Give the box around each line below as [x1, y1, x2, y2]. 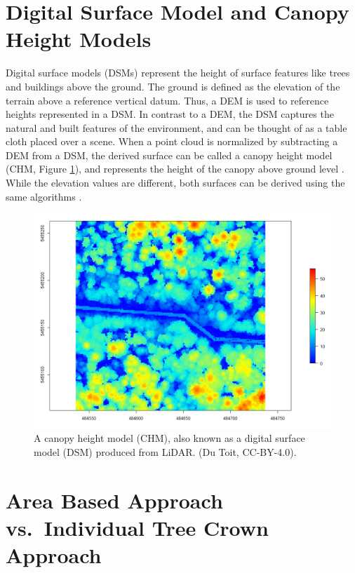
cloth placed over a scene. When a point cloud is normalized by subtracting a [6, 134, 338, 149]
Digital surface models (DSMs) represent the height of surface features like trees [6, 65, 350, 80]
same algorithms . [6, 189, 82, 203]
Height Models [6, 25, 152, 53]
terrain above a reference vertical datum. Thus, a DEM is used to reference [6, 93, 329, 107]
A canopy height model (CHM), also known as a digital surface [34, 431, 305, 445]
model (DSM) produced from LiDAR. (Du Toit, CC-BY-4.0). [34, 444, 297, 459]
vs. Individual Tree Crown [6, 513, 269, 541]
